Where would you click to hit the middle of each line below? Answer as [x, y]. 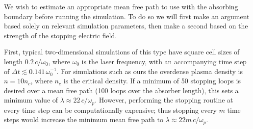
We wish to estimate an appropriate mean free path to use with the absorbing [121, 6]
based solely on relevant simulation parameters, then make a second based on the [126, 26]
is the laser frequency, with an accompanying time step [164, 61]
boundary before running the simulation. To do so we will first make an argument [127, 16]
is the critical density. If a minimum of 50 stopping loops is [152, 81]
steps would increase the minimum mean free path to [84, 119]
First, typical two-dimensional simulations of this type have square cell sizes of [122, 52]
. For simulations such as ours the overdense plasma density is [150, 71]
